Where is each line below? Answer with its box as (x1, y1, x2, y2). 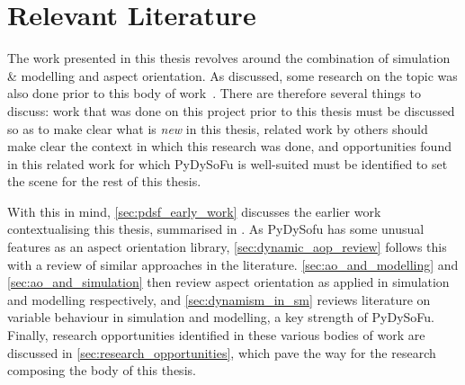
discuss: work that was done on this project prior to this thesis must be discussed (7, 101, 455, 120)
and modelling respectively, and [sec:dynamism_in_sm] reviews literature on (7, 290, 431, 309)
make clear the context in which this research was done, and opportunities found (7, 137, 452, 156)
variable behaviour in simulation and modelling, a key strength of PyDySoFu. (7, 308, 434, 327)
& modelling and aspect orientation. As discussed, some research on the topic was (7, 66, 458, 85)
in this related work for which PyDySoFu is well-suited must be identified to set (7, 154, 448, 173)
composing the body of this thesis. (7, 361, 196, 380)
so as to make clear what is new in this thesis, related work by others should (7, 119, 428, 138)
